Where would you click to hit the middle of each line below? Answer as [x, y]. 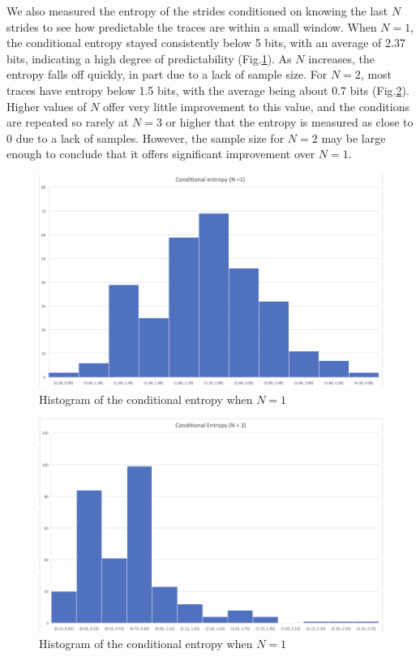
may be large [354, 137]
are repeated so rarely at [68, 122]
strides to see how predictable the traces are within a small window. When [192, 26]
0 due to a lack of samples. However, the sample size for [146, 137]
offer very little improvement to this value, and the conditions [256, 106]
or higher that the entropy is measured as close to [289, 122]
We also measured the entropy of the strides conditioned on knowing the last [197, 11]
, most [376, 74]
